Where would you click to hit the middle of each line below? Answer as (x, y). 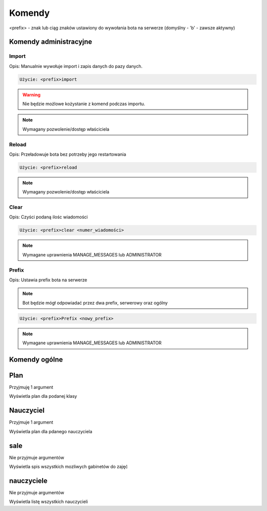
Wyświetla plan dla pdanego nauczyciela (51, 431)
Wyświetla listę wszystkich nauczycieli (49, 502)
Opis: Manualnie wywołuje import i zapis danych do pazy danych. (76, 66)
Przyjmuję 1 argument (31, 387)
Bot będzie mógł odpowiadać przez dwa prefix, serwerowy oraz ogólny (95, 303)
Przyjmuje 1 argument (31, 422)
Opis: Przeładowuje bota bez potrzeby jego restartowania (67, 154)
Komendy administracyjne (51, 42)
